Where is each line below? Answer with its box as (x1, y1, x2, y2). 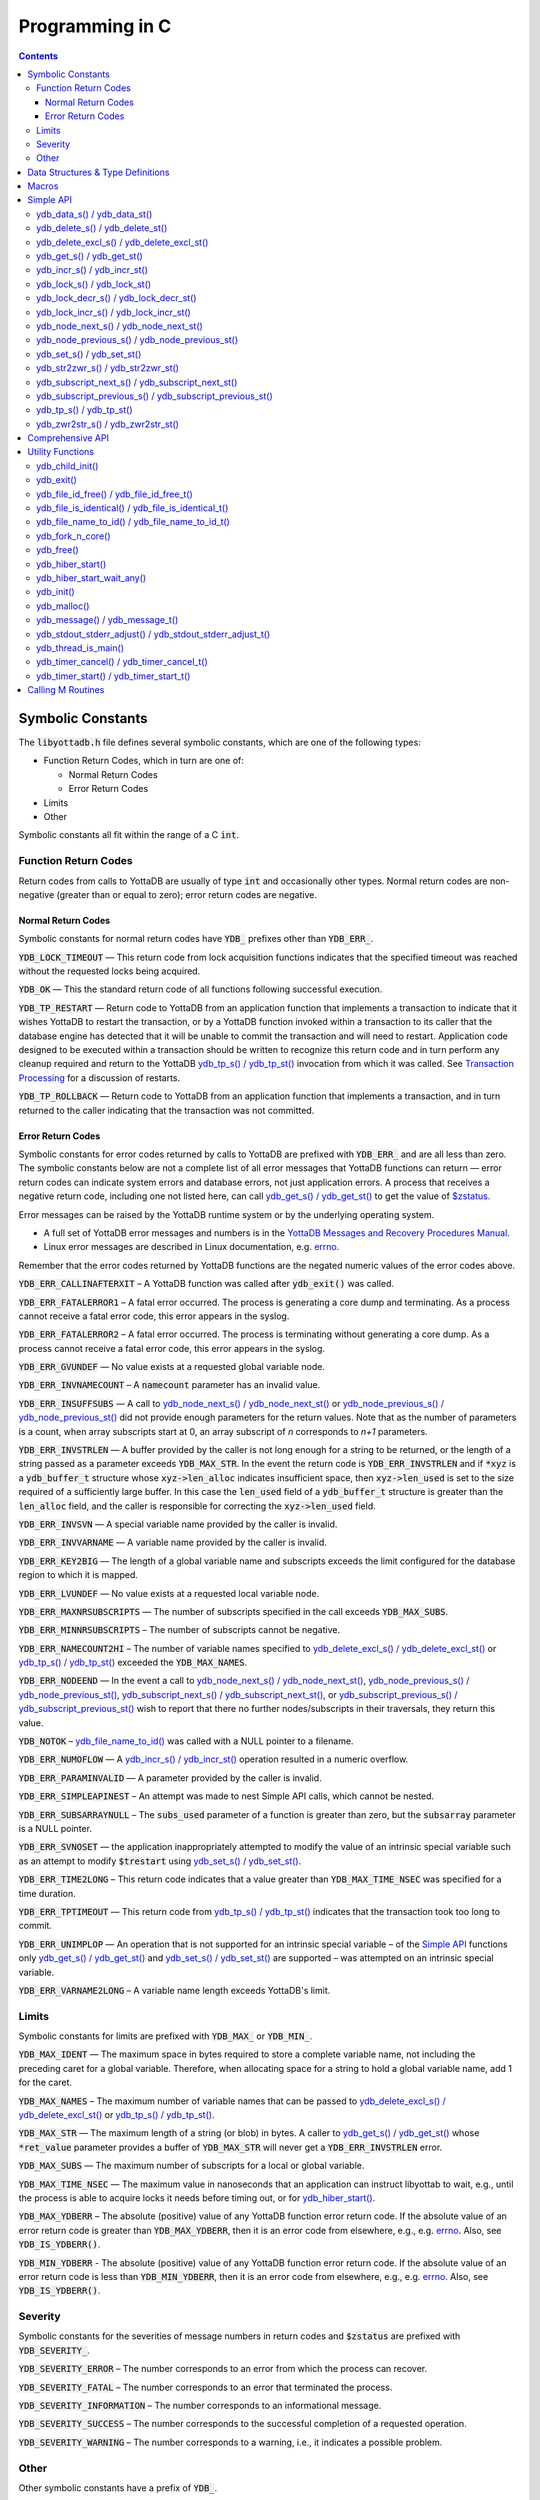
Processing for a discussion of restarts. (18, 1071, 181, 1084)
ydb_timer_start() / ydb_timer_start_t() (36, 670, 191, 682)
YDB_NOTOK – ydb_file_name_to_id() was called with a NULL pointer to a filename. (18, 1735, 354, 1747)
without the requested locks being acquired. (18, 965, 201, 977)
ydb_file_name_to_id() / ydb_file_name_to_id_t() (36, 516, 230, 528)
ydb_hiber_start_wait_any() (36, 572, 147, 584)
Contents (18, 50, 59, 62)
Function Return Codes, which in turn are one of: (43, 755, 245, 767)
